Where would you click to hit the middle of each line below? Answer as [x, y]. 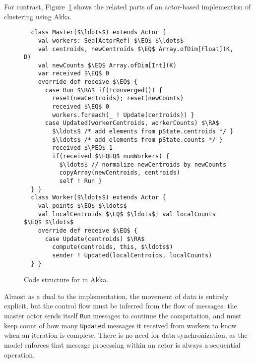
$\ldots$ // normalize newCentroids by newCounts [143, 164]
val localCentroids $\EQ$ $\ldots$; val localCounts [127, 214]
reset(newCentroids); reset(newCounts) [118, 98]
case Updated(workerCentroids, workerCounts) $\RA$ [132, 123]
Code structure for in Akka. [66, 279]
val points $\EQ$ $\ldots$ [82, 206]
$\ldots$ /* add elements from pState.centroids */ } [143, 132]
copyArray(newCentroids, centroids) [120, 173]
